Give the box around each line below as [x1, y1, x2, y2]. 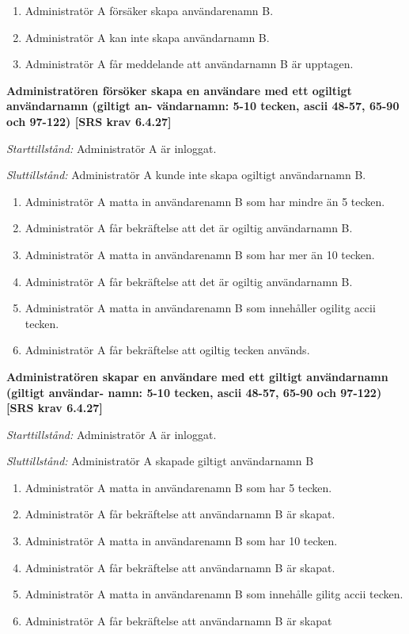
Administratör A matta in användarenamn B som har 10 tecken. [25, 533, 338, 549]
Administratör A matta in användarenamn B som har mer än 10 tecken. [25, 246, 375, 262]
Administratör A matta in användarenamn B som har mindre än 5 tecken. [25, 193, 385, 209]
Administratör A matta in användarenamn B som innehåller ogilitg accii [25, 300, 376, 316]
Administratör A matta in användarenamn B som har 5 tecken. [25, 479, 332, 495]
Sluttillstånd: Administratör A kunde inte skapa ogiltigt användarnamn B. [6, 166, 366, 183]
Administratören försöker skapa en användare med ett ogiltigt [6, 82, 352, 98]
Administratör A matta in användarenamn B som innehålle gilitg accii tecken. [25, 586, 403, 602]
